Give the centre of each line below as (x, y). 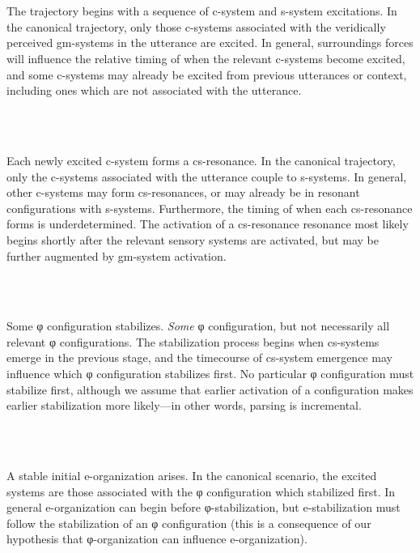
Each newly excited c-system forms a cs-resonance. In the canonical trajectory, (201, 160)
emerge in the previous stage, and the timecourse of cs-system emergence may (199, 357)
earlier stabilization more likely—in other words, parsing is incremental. (184, 405)
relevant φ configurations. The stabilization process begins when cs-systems (193, 341)
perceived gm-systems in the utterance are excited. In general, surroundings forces (210, 43)
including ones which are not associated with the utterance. (154, 90)
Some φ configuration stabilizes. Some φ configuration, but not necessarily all (198, 326)
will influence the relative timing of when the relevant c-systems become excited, (206, 58)
